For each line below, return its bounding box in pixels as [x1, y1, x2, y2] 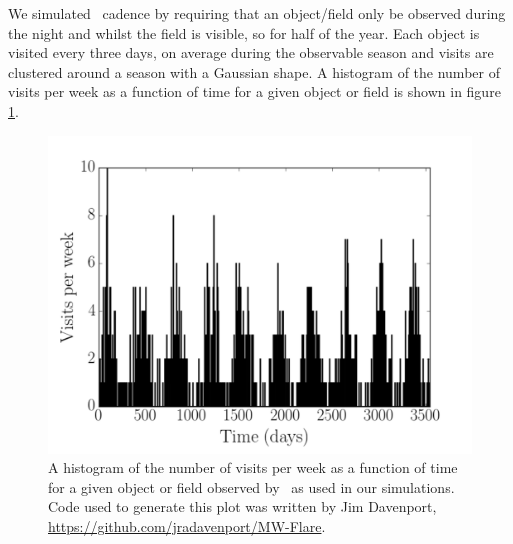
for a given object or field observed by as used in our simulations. [48, 476, 455, 497]
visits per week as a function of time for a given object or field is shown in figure [8, 81, 501, 102]
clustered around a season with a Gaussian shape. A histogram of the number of [8, 61, 500, 82]
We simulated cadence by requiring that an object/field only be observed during [8, 3, 506, 23]
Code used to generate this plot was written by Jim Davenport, [48, 496, 437, 517]
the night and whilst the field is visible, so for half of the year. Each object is [8, 22, 480, 43]
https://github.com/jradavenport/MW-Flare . [48, 515, 326, 536]
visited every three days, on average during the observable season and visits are [8, 42, 494, 63]
